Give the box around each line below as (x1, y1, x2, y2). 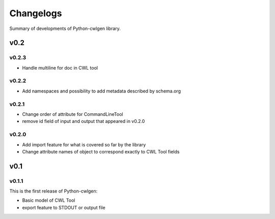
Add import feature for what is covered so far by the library (22, 141, 146, 147)
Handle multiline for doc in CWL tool (22, 65, 98, 71)
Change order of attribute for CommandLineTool (22, 111, 123, 117)
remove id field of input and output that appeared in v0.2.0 (22, 118, 145, 124)
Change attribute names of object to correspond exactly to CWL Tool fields (22, 148, 180, 154)
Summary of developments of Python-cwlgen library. (9, 25, 121, 32)
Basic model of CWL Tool (22, 197, 75, 203)
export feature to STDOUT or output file (22, 204, 105, 210)
